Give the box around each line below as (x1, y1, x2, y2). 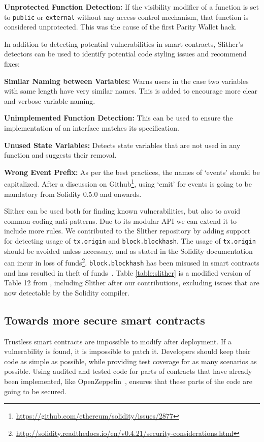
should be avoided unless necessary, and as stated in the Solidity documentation (4, 245, 253, 256)
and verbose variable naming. (4, 95, 95, 106)
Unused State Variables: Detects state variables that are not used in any (4, 139, 241, 150)
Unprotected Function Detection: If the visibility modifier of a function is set (4, 2, 259, 12)
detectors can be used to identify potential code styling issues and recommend (4, 48, 247, 59)
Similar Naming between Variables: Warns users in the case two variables (4, 75, 249, 86)
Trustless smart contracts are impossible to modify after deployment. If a (4, 336, 232, 346)
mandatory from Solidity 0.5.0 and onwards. (4, 188, 142, 199)
